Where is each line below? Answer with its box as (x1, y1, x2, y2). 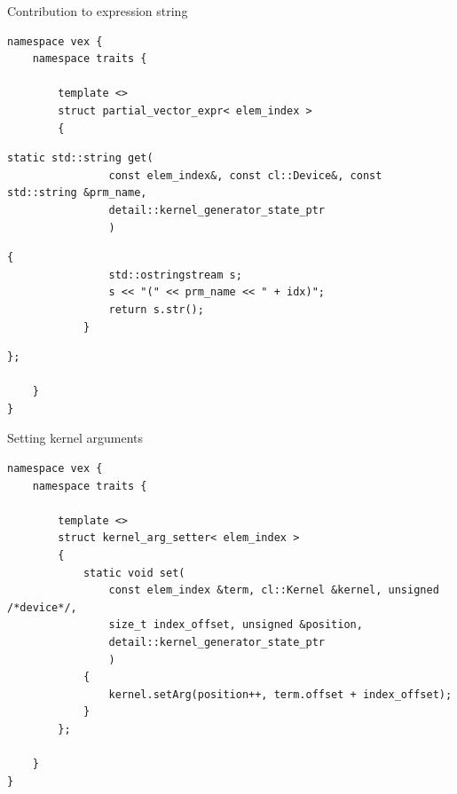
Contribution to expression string (7, 2, 188, 20)
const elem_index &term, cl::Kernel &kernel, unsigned (108, 584, 439, 597)
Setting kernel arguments (7, 428, 143, 447)
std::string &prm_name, (7, 186, 147, 200)
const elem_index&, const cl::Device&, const (108, 169, 382, 182)
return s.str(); (108, 303, 204, 316)
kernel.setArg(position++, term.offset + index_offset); (108, 688, 453, 701)
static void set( (83, 566, 185, 579)
